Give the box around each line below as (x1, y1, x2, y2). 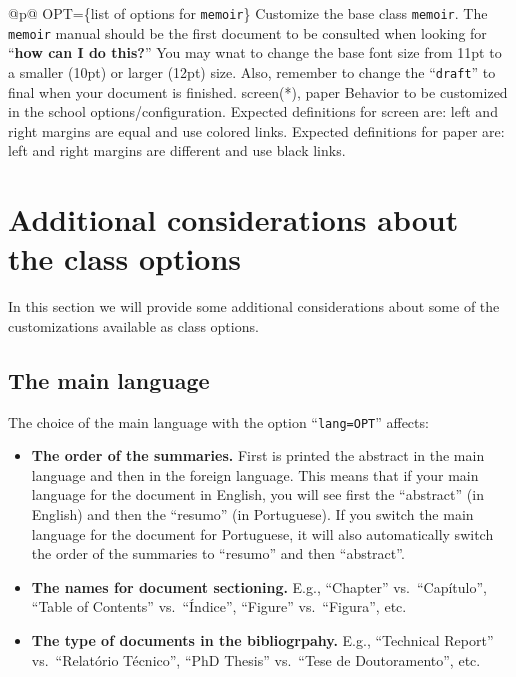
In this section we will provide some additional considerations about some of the (8, 296, 500, 317)
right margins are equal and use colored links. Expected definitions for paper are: (8, 120, 505, 141)
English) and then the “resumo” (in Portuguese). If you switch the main (31, 504, 474, 525)
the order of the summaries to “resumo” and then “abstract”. (31, 543, 405, 564)
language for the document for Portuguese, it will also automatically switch (31, 523, 494, 544)
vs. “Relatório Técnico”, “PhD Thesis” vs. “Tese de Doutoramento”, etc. (31, 649, 481, 670)
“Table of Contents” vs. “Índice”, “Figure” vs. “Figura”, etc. (31, 596, 407, 617)
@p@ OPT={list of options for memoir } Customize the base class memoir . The (8, 3, 488, 23)
